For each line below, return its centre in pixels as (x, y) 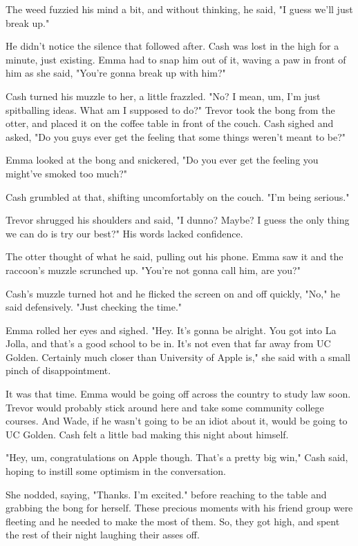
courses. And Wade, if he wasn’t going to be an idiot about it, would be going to (177, 421)
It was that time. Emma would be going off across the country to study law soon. (178, 394)
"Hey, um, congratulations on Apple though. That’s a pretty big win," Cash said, (177, 457)
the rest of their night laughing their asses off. (103, 535)
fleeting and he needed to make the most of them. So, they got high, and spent (173, 521)
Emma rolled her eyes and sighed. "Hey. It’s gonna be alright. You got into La (171, 330)
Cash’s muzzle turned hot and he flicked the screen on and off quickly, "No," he (173, 293)
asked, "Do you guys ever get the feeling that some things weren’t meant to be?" (176, 136)
